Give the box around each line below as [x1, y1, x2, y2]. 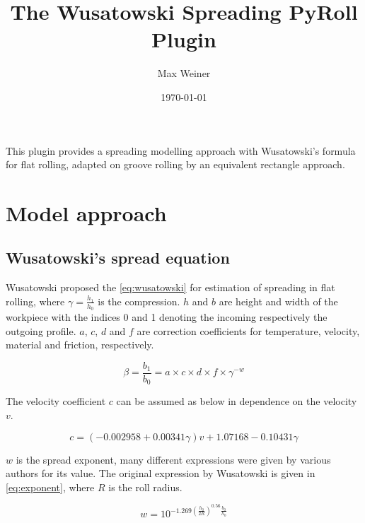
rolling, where [6, 293, 65, 308]
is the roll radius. [108, 479, 182, 494]
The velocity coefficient [6, 394, 106, 409]
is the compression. [98, 293, 180, 308]
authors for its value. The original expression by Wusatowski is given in [6, 466, 315, 481]
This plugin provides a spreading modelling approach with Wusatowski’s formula [6, 143, 356, 158]
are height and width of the [219, 293, 338, 308]
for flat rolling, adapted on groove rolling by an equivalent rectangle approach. [6, 157, 345, 172]
